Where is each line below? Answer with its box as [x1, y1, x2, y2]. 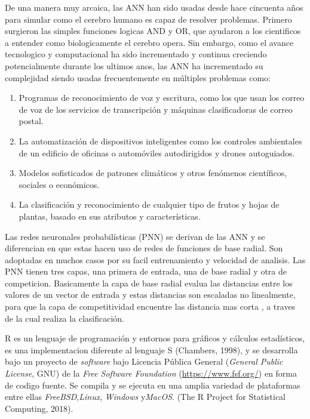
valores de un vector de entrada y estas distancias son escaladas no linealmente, [5, 288, 296, 301]
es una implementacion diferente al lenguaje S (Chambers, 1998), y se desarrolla [5, 343, 298, 356]
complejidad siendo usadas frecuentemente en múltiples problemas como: [5, 71, 271, 84]
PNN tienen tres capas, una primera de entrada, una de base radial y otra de [5, 265, 287, 278]
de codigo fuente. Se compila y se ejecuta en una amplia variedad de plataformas [5, 378, 300, 391]
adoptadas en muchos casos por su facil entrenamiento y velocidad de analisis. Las [5, 253, 306, 266]
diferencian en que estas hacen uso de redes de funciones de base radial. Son [5, 242, 283, 254]
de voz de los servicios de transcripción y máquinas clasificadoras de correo [19, 103, 293, 115]
